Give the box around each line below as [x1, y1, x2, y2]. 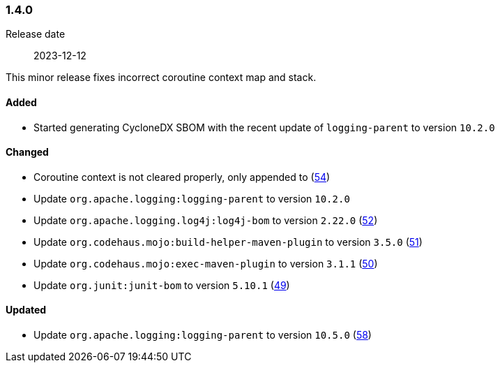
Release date [6, 28, 66, 41]
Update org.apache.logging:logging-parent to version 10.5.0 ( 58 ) [33, 329, 372, 341]
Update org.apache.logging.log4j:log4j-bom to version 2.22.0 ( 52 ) [33, 214, 378, 226]
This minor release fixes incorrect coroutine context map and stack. [6, 71, 317, 84]
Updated [6, 304, 47, 316]
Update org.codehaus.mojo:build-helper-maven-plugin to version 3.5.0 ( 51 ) [33, 235, 423, 248]
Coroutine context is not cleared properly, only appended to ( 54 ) [33, 170, 331, 183]
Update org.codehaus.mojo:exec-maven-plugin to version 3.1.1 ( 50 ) [33, 257, 378, 270]
